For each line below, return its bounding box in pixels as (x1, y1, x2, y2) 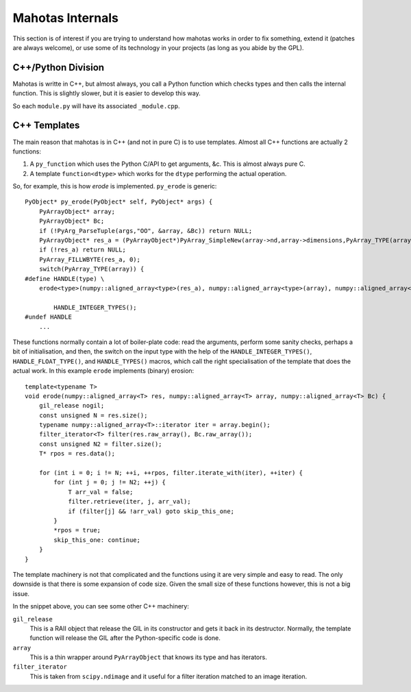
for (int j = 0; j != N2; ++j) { (53, 478, 166, 486)
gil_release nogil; (38, 401, 105, 410)
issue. (12, 589, 30, 597)
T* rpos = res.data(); (38, 449, 116, 458)
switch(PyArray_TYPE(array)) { (38, 265, 145, 273)
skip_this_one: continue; (53, 536, 140, 544)
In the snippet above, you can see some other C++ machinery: (12, 602, 190, 610)
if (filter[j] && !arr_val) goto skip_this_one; (68, 507, 234, 515)
